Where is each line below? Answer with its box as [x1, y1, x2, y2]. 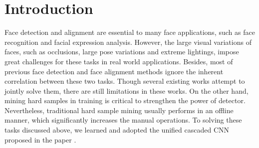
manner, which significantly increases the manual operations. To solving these [4, 115, 242, 125]
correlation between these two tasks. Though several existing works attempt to [4, 76, 245, 86]
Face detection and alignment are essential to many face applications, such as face [4, 27, 255, 37]
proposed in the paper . [4, 134, 76, 145]
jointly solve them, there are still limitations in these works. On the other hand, [4, 85, 249, 96]
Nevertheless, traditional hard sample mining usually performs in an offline [4, 105, 234, 115]
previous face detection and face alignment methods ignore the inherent [4, 66, 224, 76]
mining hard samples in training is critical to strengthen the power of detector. [4, 95, 246, 106]
